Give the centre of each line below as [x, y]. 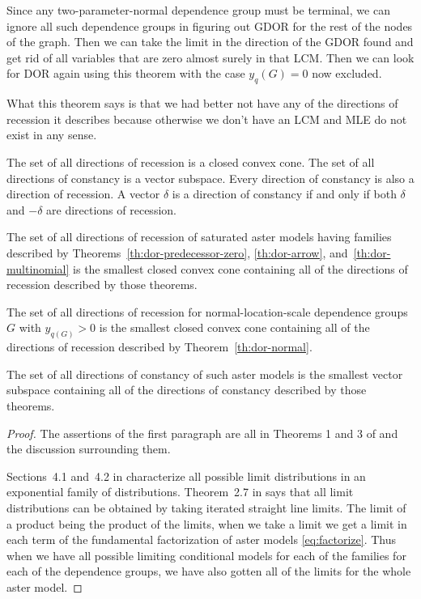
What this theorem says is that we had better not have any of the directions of [202, 103]
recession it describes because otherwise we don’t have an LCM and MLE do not [207, 119]
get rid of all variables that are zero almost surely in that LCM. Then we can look [210, 57]
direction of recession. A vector [83, 194]
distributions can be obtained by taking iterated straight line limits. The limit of [206, 507]
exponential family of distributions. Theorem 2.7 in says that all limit [180, 492]
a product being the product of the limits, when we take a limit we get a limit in [207, 523]
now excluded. [347, 73]
